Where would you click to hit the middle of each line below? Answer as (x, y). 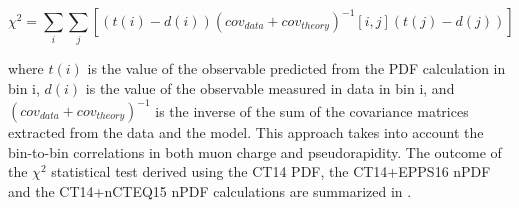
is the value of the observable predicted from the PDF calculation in (296, 68)
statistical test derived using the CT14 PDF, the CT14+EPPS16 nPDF (271, 171)
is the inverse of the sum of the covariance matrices (312, 110)
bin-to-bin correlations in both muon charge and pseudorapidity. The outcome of (255, 151)
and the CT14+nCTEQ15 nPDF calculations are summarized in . (210, 190)
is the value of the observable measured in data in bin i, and (270, 87)
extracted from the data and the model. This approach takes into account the (246, 132)
